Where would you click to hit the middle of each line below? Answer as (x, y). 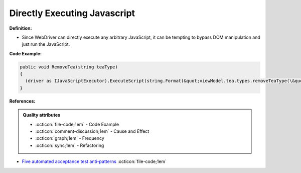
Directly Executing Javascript (72, 13)
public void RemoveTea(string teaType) (69, 67)
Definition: (21, 28)
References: (22, 101)
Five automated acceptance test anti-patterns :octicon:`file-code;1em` (94, 161)
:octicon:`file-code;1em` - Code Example (77, 124)
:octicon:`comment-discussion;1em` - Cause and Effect (92, 131)
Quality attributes (41, 115)
